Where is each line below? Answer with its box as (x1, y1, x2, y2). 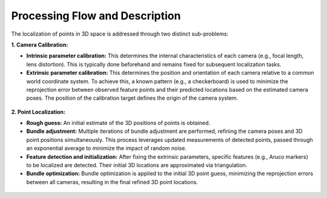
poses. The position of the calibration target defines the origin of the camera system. (26, 94, 239, 102)
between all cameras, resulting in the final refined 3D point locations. (26, 178, 198, 185)
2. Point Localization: (11, 108, 66, 115)
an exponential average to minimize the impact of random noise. (26, 145, 187, 152)
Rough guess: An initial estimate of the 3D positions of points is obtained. (26, 120, 211, 127)
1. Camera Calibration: (11, 41, 68, 48)
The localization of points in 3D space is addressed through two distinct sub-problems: (11, 30, 229, 37)
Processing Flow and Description (11, 9, 181, 22)
